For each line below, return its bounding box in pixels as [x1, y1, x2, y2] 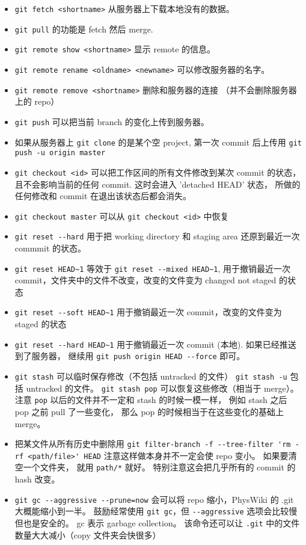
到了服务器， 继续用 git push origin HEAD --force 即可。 [14, 349, 245, 362]
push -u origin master [14, 149, 106, 158]
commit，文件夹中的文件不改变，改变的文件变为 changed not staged [14, 274, 277, 286]
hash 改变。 [14, 473, 60, 485]
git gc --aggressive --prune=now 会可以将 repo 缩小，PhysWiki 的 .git [14, 493, 294, 505]
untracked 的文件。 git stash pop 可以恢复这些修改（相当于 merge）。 [26, 381, 299, 394]
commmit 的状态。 [14, 242, 86, 254]
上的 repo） [14, 95, 60, 108]
